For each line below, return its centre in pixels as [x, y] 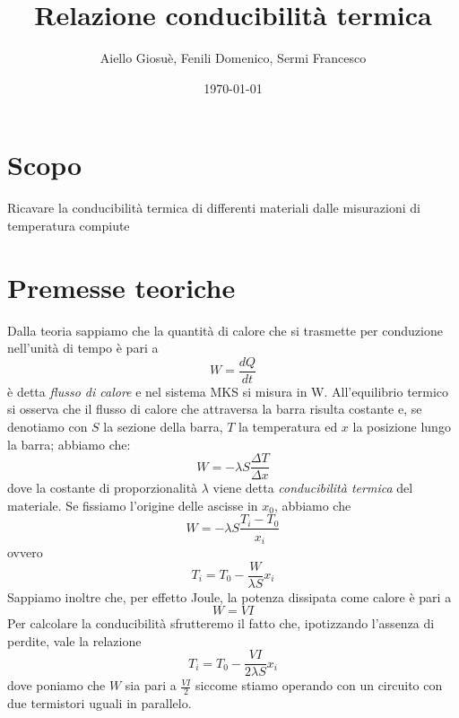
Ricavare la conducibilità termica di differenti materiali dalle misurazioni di [214, 208]
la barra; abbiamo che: [69, 444]
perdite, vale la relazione [74, 640]
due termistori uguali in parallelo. [100, 703]
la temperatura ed [288, 426]
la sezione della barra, [163, 426]
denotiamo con [48, 426]
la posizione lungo [402, 426]
